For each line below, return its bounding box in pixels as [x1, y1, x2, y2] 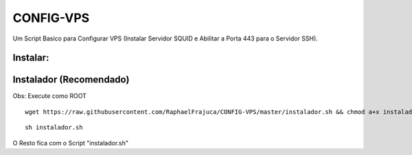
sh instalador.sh [25, 123, 83, 132]
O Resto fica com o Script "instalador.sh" [12, 139, 128, 147]
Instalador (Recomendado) [12, 74, 130, 86]
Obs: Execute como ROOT [12, 92, 87, 100]
